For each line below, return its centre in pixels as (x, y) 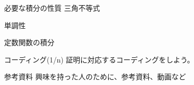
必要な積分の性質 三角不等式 (52, 8)
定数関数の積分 (29, 42)
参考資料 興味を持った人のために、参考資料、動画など (95, 77)
